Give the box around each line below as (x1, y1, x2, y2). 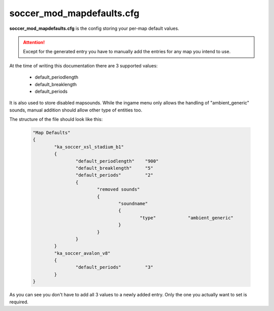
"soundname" (118, 201, 148, 206)
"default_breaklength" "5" (75, 165, 153, 171)
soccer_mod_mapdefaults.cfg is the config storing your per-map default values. (9, 25, 180, 31)
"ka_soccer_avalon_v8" (54, 250, 111, 256)
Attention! (23, 39, 45, 45)
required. (9, 299, 29, 305)
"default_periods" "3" (75, 264, 153, 270)
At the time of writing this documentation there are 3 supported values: (9, 62, 158, 68)
